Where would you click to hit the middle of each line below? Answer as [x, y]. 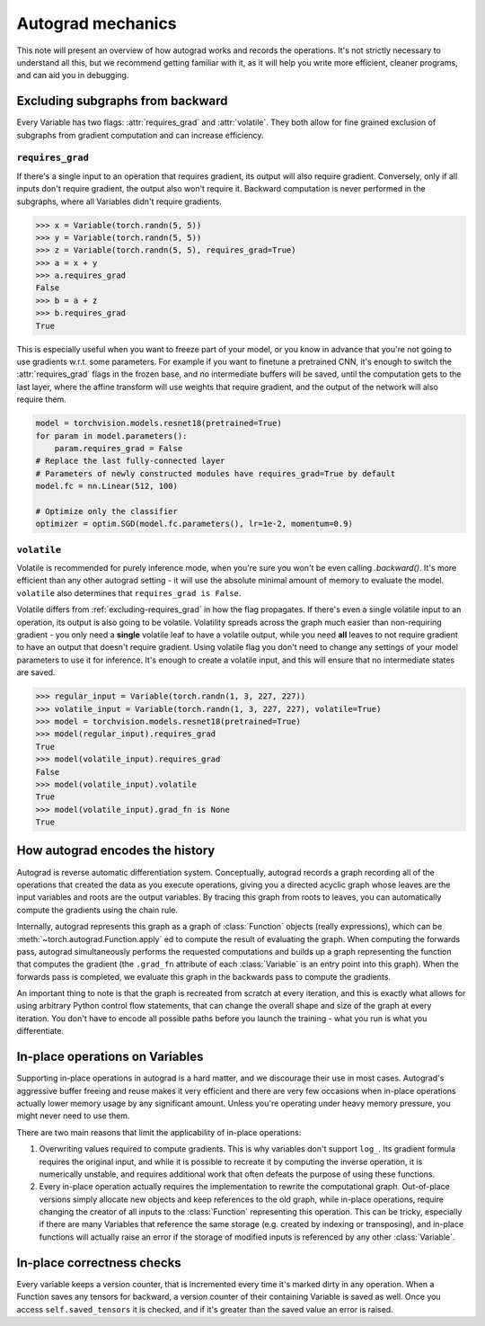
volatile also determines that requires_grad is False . [129, 592]
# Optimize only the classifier [107, 511]
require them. [41, 399]
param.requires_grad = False [119, 448]
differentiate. [40, 1031]
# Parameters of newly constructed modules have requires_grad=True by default [216, 473]
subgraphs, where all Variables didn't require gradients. [119, 201]
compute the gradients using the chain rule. [97, 910]
